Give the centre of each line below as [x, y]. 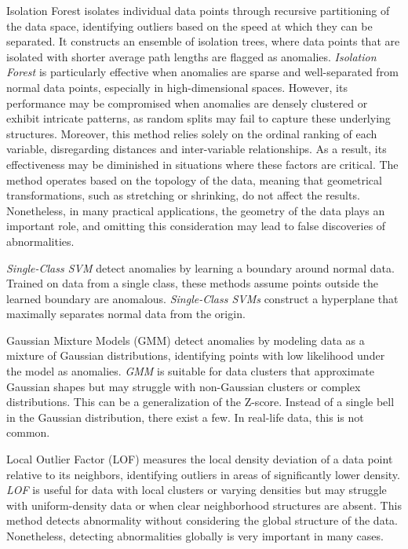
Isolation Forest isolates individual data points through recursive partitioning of [198, 10]
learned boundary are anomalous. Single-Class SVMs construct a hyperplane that [202, 298]
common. [28, 432]
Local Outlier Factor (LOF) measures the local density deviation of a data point [200, 459]
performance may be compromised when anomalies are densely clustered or [187, 102]
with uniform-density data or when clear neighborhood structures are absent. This [204, 505]
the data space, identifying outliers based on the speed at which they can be [189, 26]
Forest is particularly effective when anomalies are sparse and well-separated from [202, 72]
